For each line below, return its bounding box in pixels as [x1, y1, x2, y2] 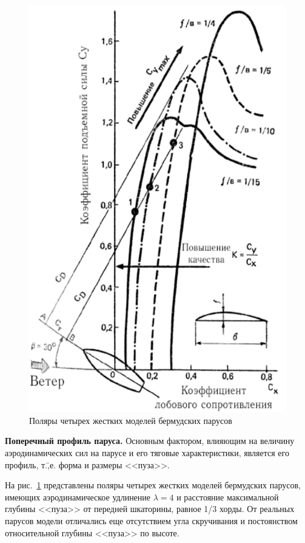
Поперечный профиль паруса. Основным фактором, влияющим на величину [5, 434, 295, 447]
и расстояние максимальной [176, 490, 279, 503]
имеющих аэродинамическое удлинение [5, 490, 151, 503]
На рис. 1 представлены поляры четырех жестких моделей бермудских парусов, [5, 479, 301, 491]
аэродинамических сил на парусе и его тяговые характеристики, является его [5, 446, 289, 459]
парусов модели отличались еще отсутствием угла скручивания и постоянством [5, 514, 298, 527]
